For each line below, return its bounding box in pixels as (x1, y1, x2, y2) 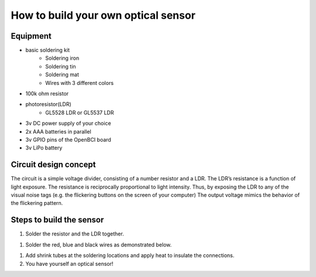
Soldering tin (45, 63, 76, 70)
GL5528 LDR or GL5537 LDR (45, 109, 114, 116)
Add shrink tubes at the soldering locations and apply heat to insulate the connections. (25, 252, 235, 259)
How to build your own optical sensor (11, 9, 196, 22)
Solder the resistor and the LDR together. (25, 230, 124, 237)
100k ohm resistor (25, 90, 69, 97)
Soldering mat (45, 71, 79, 78)
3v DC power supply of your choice (25, 120, 111, 127)
